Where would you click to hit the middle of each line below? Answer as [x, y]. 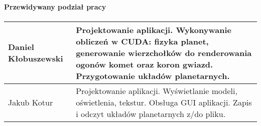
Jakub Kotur [31, 102]
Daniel [21, 47]
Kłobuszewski [36, 58]
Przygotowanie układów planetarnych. [153, 75]
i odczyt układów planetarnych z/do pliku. [151, 113]
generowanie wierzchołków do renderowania [164, 52]
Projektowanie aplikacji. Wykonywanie [154, 29]
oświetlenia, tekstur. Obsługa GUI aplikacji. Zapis [164, 102]
